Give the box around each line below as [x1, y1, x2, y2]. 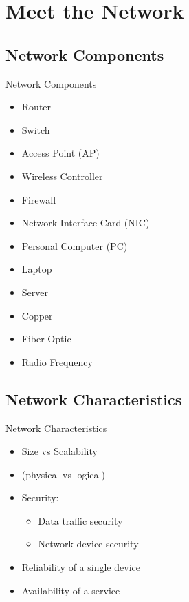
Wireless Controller [21, 168, 103, 183]
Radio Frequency [21, 354, 93, 369]
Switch [21, 122, 50, 137]
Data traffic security [38, 513, 123, 527]
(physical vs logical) [21, 467, 105, 481]
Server [21, 284, 48, 299]
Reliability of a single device [21, 560, 140, 574]
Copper [21, 308, 53, 322]
